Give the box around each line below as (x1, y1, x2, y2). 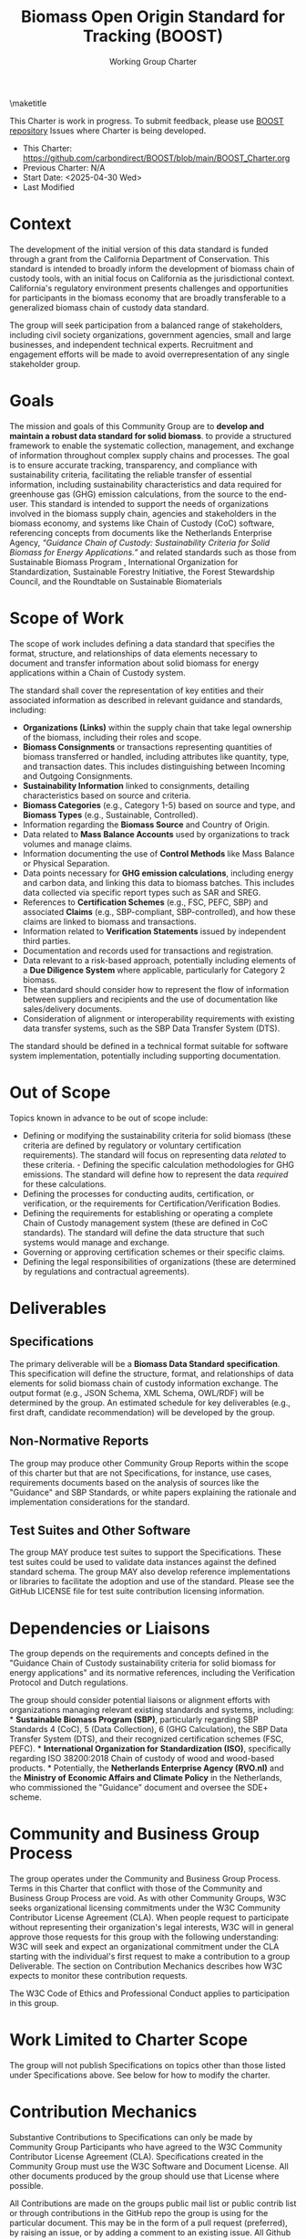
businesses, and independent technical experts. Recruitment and (9, 339, 253, 350)
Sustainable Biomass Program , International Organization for (9, 556, 239, 567)
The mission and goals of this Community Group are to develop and (9, 420, 265, 431)
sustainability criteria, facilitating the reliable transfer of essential (9, 468, 252, 480)
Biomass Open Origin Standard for (21, 6, 285, 27)
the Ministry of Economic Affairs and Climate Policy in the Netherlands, (9, 1772, 282, 1783)
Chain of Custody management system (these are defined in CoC (22, 1217, 269, 1228)
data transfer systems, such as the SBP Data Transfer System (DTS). (22, 1023, 280, 1034)
